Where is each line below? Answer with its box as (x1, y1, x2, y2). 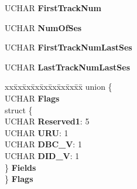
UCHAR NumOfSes (5, 21, 82, 33)
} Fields (5, 161, 36, 173)
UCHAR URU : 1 (5, 126, 68, 139)
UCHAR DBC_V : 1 (5, 138, 82, 150)
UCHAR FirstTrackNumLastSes (5, 41, 132, 53)
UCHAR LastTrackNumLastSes (5, 60, 130, 73)
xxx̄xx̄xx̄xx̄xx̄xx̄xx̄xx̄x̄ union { (5, 80, 112, 93)
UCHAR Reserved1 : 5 (5, 115, 90, 127)
